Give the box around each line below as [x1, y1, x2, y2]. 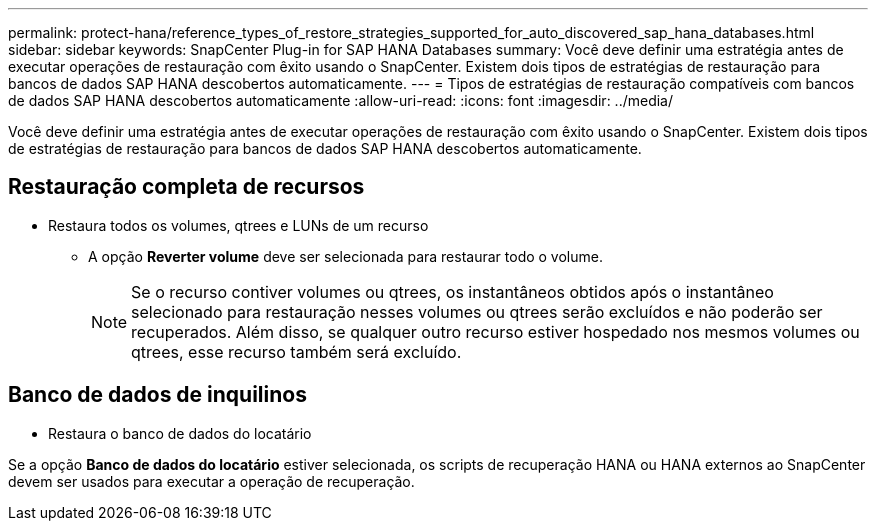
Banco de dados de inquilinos [8, 382, 307, 408]
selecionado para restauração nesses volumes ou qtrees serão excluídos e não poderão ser [131, 301, 823, 322]
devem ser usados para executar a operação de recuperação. [8, 472, 415, 490]
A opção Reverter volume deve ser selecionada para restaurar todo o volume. [88, 247, 603, 265]
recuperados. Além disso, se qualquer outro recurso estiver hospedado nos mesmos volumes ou [131, 321, 860, 342]
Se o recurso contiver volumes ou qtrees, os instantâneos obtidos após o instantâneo [131, 281, 774, 302]
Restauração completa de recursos [8, 174, 365, 200]
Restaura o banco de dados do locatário [48, 424, 312, 442]
